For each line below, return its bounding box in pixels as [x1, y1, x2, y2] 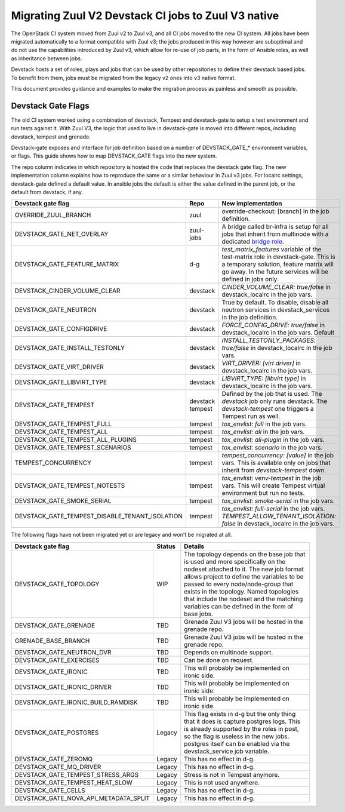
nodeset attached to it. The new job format [184, 565, 304, 573]
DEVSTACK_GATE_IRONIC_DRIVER [14, 682, 112, 691]
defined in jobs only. [221, 275, 279, 284]
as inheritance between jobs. [11, 54, 83, 62]
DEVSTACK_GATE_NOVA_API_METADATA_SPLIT [14, 794, 150, 802]
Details [184, 542, 205, 550]
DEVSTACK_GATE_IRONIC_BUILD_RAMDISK [14, 698, 138, 706]
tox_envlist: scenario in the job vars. [221, 444, 323, 452]
